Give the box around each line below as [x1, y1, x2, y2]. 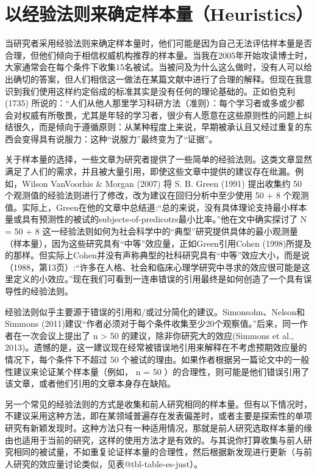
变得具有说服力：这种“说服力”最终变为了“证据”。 [21, 132, 218, 145]
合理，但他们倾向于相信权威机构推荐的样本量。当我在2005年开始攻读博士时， [5, 48, 312, 61]
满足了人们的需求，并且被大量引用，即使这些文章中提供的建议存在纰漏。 [5, 165, 295, 178]
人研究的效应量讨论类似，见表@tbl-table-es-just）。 [5, 457, 203, 470]
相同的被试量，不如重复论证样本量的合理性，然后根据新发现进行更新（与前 [13, 445, 312, 458]
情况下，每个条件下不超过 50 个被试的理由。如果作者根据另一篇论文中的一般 [5, 352, 310, 365]
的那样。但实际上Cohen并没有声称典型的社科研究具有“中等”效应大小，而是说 [5, 249, 310, 261]
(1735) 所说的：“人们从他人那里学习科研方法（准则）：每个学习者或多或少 [5, 97, 296, 109]
